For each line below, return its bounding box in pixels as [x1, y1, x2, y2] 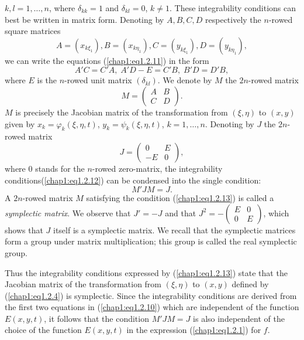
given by [5, 117, 35, 130]
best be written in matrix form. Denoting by [5, 13, 164, 25]
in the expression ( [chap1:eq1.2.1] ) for [126, 324, 261, 336]
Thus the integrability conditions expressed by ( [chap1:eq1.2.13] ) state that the [5, 266, 288, 278]
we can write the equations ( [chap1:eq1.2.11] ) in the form [5, 54, 209, 66]
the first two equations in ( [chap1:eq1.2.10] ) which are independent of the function [5, 301, 299, 313]
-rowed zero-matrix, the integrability [92, 162, 223, 174]
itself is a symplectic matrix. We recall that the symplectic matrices [53, 223, 296, 236]
